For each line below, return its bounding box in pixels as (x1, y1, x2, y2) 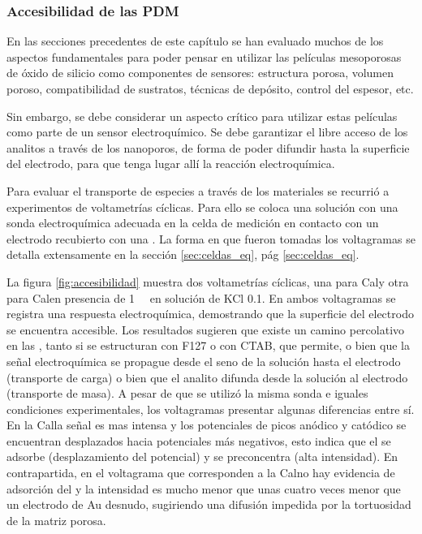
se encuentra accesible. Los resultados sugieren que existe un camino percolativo (6, 321, 405, 338)
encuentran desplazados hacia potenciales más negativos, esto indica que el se (6, 432, 391, 449)
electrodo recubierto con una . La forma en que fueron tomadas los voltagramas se (6, 230, 416, 247)
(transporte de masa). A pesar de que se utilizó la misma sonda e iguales (6, 385, 368, 402)
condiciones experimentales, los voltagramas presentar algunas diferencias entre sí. (6, 400, 415, 417)
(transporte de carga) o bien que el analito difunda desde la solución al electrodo (6, 368, 408, 385)
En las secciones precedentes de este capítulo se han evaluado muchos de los (6, 32, 384, 50)
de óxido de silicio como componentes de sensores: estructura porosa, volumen (6, 64, 394, 81)
